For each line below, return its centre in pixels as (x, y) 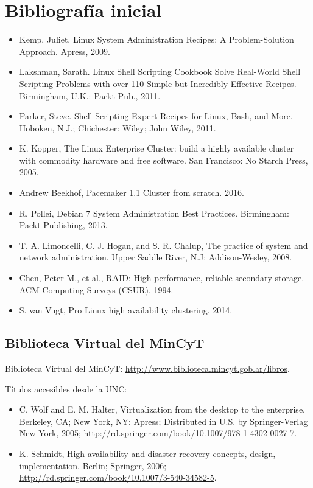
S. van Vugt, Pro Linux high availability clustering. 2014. (126, 310)
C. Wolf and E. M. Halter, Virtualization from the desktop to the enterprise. (162, 409)
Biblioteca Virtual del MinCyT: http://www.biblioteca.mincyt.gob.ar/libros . (147, 368)
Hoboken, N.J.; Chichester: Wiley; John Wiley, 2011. (118, 127)
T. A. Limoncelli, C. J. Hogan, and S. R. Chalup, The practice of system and (164, 245)
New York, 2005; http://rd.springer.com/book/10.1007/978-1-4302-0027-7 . (158, 433)
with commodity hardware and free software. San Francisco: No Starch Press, (164, 160)
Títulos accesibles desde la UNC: (66, 389)
